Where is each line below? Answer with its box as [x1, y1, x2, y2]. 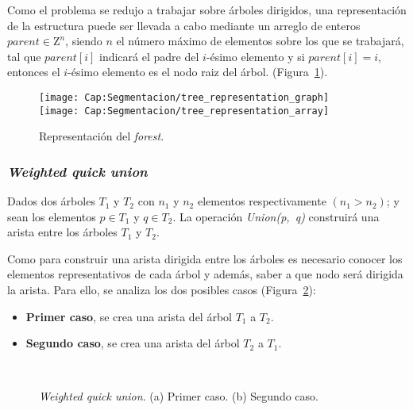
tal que [7, 48, 41, 64]
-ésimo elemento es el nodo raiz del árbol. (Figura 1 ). [68, 63, 328, 80]
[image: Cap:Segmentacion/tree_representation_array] [39, 105, 330, 117]
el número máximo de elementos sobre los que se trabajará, [116, 33, 404, 49]
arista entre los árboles [7, 224, 118, 240]
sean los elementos [7, 208, 96, 224]
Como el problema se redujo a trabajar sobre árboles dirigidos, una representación [7, 2, 407, 17]
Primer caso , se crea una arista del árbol [25, 308, 232, 324]
